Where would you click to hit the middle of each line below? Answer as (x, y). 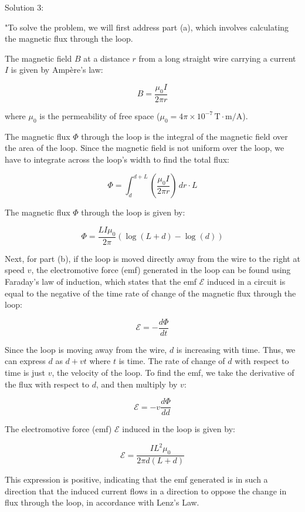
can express (25, 361)
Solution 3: (24, 7)
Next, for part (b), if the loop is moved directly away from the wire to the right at (152, 258)
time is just (25, 373)
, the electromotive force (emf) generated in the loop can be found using (161, 270)
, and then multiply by (137, 384)
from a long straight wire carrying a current (217, 58)
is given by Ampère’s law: (57, 70)
